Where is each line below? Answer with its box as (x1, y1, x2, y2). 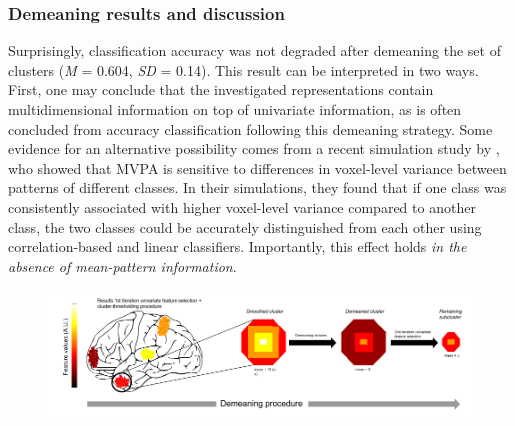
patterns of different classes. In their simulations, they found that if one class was (8, 177, 507, 198)
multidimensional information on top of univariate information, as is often (8, 99, 462, 119)
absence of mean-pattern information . (8, 255, 237, 276)
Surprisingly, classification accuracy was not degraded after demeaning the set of (8, 40, 501, 61)
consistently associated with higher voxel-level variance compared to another (8, 196, 476, 217)
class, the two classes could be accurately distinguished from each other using (8, 216, 482, 237)
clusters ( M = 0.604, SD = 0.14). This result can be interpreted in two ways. (8, 59, 479, 80)
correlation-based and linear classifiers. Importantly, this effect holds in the (8, 236, 467, 257)
